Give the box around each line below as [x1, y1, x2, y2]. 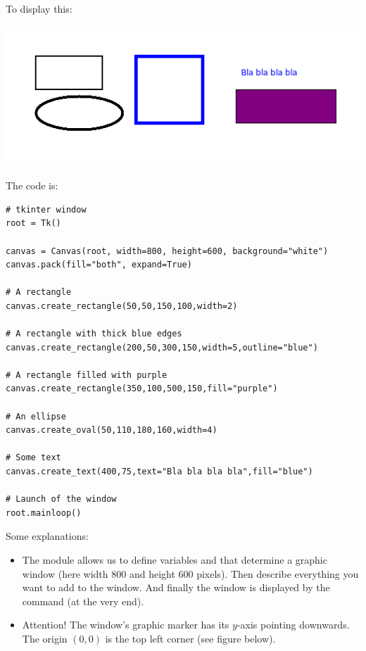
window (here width [22, 566, 108, 581]
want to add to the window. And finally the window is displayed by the [22, 580, 330, 595]
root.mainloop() [6, 507, 82, 518]
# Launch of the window [6, 494, 117, 505]
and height [129, 566, 175, 581]
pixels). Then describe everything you [196, 566, 359, 581]
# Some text [6, 453, 61, 463]
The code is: [6, 178, 58, 193]
